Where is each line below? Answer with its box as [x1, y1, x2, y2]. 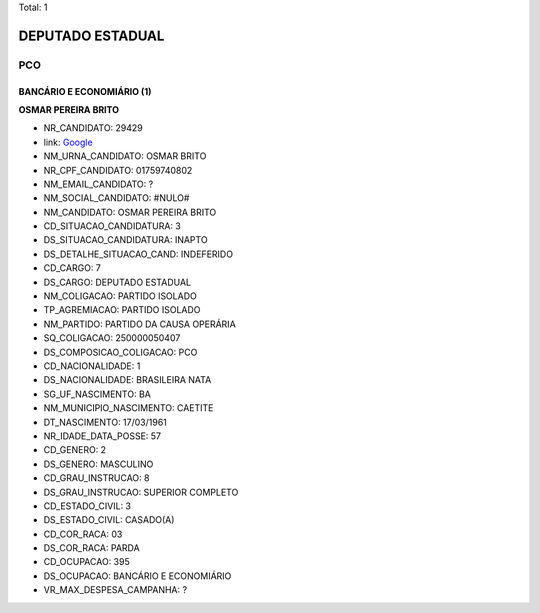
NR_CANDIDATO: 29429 [43, 122, 144, 134]
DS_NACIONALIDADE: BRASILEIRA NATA [43, 374, 212, 386]
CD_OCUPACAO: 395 [43, 556, 130, 568]
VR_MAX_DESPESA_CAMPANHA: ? [43, 584, 188, 596]
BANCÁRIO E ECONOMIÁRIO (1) [18, 85, 152, 97]
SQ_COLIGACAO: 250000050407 [43, 332, 181, 344]
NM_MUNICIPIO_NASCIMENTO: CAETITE [43, 402, 214, 414]
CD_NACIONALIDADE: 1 [43, 360, 141, 372]
